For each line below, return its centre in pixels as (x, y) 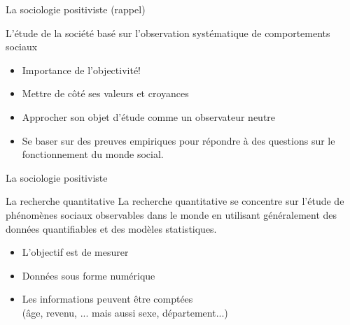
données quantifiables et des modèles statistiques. (111, 228)
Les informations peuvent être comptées (107, 299)
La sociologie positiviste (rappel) (76, 9)
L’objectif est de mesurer (75, 252)
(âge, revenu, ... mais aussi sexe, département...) (125, 312)
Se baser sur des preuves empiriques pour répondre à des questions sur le (178, 140)
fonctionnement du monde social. (93, 154)
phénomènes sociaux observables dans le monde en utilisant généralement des (171, 214)
